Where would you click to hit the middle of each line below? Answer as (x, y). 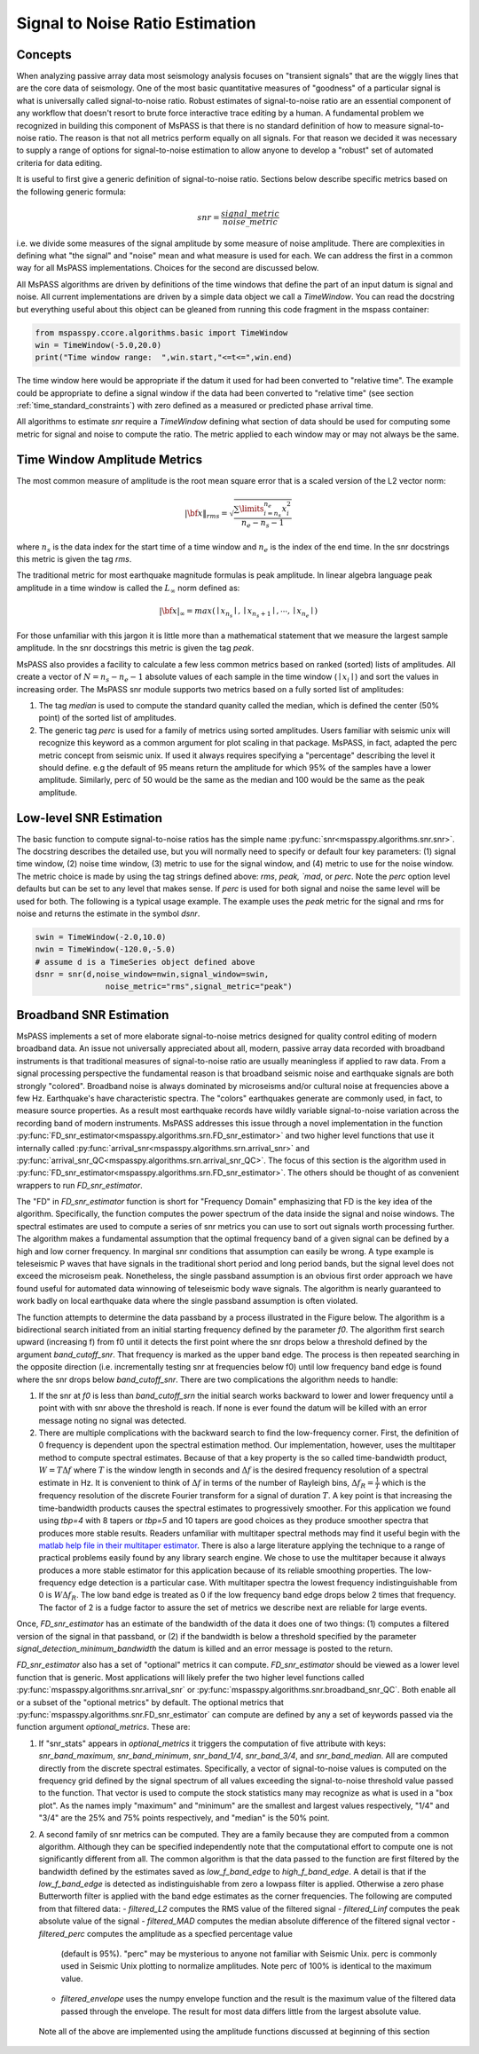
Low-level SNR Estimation (90, 818)
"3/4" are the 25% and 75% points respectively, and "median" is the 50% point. (184, 1818)
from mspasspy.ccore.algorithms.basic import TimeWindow (161, 332)
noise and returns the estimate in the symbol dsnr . (108, 913)
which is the (404, 1482)
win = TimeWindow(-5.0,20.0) (98, 345)
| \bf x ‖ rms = (206, 515)
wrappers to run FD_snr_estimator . (80, 1185)
